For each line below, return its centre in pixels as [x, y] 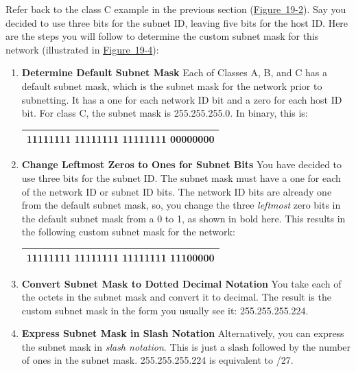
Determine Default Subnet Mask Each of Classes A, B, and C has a [174, 72]
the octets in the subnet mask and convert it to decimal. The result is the [176, 297]
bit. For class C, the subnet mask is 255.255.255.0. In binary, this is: [165, 113]
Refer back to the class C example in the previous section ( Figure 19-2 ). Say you [176, 9]
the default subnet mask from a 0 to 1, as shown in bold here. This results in [183, 218]
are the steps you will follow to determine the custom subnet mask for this [162, 36]
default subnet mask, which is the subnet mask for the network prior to [172, 85]
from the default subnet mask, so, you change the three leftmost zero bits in [181, 205]
